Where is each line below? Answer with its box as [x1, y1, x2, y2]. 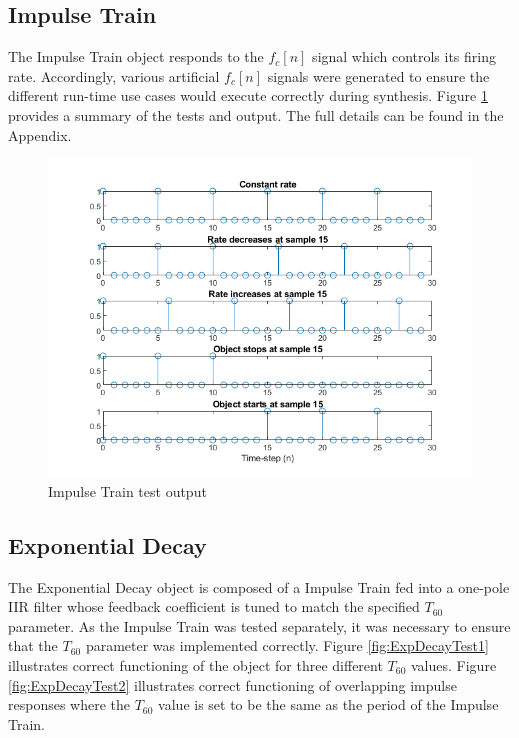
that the [8, 635, 58, 656]
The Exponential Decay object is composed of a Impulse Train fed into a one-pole [8, 576, 510, 597]
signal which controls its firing [312, 46, 496, 67]
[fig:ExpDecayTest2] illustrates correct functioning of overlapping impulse [8, 674, 457, 695]
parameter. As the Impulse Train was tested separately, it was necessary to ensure [8, 615, 511, 636]
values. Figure [411, 654, 497, 675]
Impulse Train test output [48, 480, 207, 501]
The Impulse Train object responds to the [8, 46, 264, 67]
